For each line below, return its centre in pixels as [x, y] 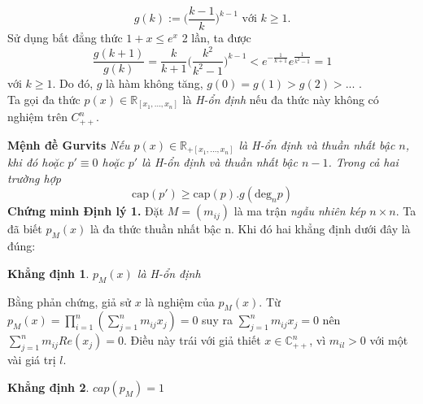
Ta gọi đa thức [44, 99]
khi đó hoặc [36, 162]
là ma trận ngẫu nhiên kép [300, 211]
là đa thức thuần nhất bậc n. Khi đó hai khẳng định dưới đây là [250, 229]
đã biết [25, 229]
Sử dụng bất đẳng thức [65, 38]
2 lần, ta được [216, 38]
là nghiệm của [180, 301]
